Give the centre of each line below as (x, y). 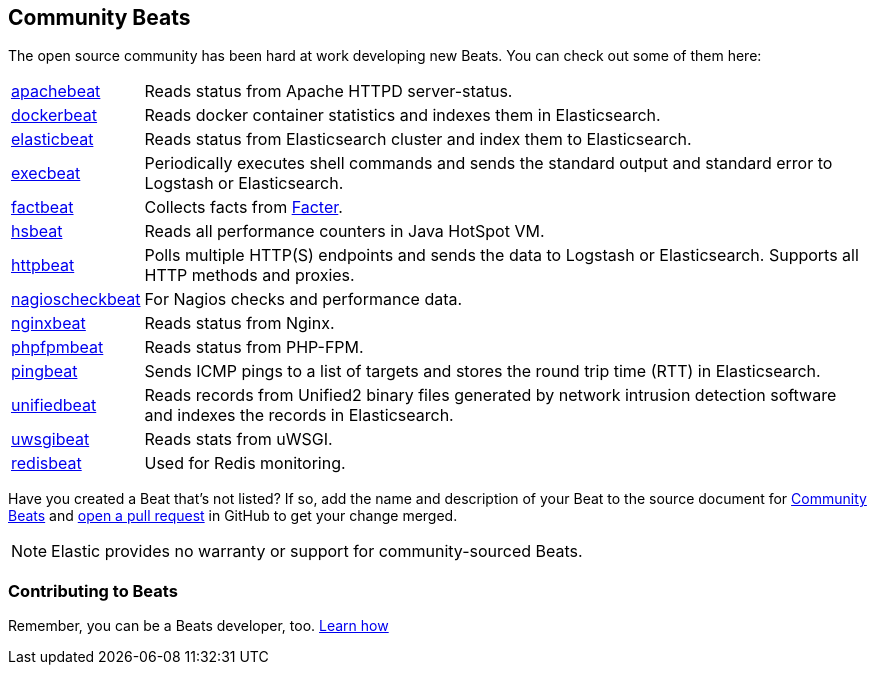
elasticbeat (52, 139)
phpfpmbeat (57, 347)
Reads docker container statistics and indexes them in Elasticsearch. (402, 115)
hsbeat (37, 231)
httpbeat (43, 265)
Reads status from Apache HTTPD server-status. (328, 91)
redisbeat (46, 463)
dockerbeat (54, 115)
